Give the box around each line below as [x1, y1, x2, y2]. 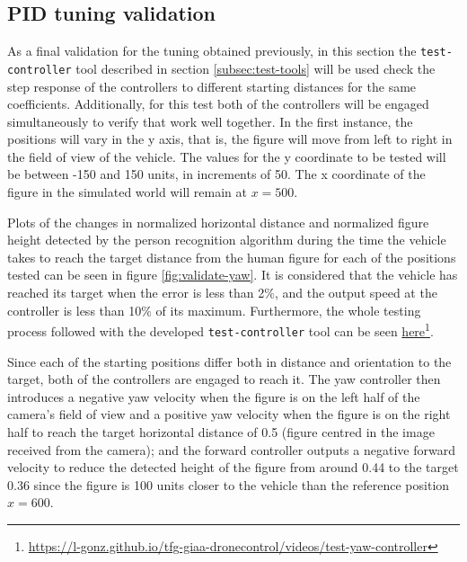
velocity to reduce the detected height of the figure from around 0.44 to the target [7, 458, 459, 477]
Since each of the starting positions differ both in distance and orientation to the [7, 352, 452, 370]
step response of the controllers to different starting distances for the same [7, 76, 417, 95]
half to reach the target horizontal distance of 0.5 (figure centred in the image [7, 422, 435, 441]
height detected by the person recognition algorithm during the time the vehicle [7, 230, 446, 249]
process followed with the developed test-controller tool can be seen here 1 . [7, 319, 434, 340]
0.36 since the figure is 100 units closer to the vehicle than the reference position [7, 475, 450, 494]
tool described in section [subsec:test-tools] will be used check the [75, 58, 436, 77]
